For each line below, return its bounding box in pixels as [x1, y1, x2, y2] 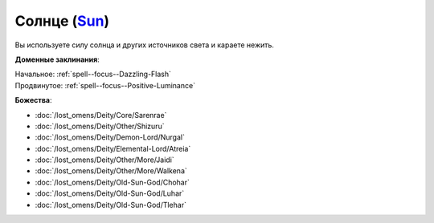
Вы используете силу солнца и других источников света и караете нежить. [14, 40, 275, 50]
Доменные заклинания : [14, 55, 100, 64]
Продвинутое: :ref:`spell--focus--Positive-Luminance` [14, 80, 196, 90]
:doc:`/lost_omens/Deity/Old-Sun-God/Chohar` [35, 177, 190, 187]
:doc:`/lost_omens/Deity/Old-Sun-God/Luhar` [35, 189, 185, 198]
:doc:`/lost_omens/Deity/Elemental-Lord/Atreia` [35, 144, 191, 153]
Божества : [14, 95, 52, 105]
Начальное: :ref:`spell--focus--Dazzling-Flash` [14, 69, 172, 79]
